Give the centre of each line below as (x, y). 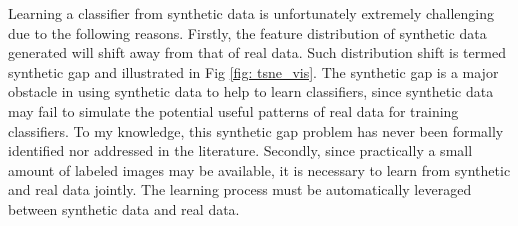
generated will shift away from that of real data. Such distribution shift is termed (257, 52)
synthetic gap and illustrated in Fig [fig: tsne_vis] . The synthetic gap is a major (253, 71)
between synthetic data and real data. (124, 208)
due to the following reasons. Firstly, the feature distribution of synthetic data (247, 32)
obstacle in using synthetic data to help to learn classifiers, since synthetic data (251, 91)
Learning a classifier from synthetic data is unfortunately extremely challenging (251, 13)
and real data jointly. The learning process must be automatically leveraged (240, 189)
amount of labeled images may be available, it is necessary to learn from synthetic (259, 169)
